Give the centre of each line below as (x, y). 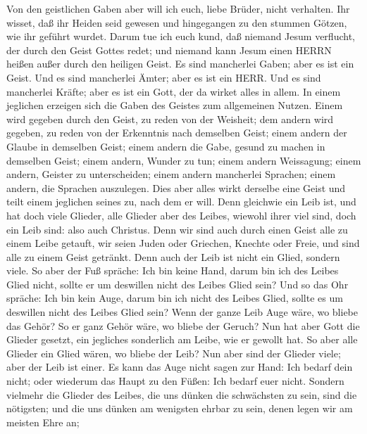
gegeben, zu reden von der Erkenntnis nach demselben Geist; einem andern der (177, 133)
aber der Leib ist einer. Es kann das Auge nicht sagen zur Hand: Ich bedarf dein (180, 367)
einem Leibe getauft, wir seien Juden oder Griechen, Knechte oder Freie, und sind (183, 243)
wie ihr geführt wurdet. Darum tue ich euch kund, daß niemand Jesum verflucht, (181, 36)
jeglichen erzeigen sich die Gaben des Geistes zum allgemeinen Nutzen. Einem (175, 105)
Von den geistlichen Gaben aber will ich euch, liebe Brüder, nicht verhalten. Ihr (178, 8)
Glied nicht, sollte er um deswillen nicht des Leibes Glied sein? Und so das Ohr (178, 284)
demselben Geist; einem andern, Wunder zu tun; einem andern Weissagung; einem (184, 160)
